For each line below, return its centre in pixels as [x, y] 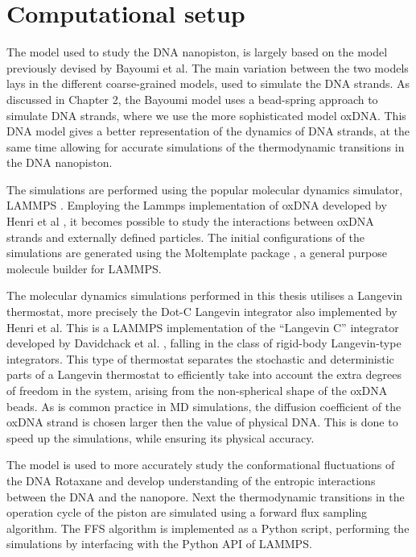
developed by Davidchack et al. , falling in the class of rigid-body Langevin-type [204, 343]
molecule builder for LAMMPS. [84, 268]
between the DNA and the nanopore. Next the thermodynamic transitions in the [206, 496]
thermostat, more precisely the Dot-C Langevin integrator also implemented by [202, 312]
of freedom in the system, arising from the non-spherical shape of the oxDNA [197, 390]
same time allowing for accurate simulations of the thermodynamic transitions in [206, 146]
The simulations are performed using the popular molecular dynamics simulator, [205, 189]
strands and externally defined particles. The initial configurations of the [186, 237]
